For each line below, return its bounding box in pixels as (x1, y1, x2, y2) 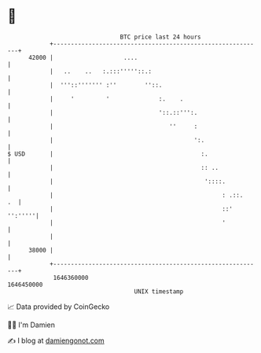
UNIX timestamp (134, 287, 184, 296)
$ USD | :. (7, 149, 209, 158)
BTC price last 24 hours (119, 33, 201, 41)
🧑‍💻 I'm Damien (7, 320, 56, 329)
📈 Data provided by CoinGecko (7, 302, 110, 311)
